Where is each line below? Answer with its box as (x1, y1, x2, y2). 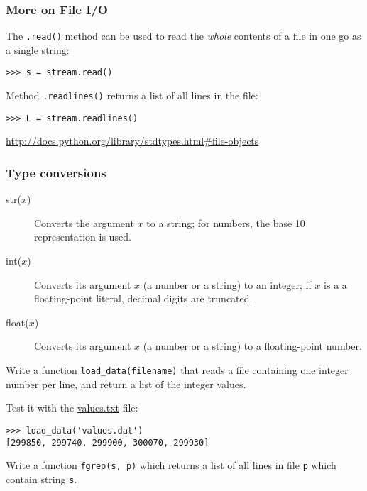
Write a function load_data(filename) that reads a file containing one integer (6, 363, 349, 377)
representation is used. (34, 229, 131, 244)
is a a (324, 277, 347, 292)
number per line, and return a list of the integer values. (6, 376, 246, 391)
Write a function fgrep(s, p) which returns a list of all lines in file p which (6, 458, 336, 473)
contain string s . (6, 471, 77, 486)
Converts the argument (34, 215, 134, 230)
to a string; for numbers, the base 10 (146, 215, 305, 230)
